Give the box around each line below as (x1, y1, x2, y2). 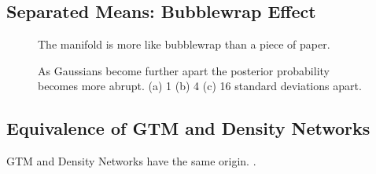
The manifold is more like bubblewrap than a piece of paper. (38, 36, 330, 53)
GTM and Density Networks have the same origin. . (6, 153, 256, 169)
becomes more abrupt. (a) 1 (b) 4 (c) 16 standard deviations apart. (38, 78, 362, 94)
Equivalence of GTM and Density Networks (6, 116, 370, 140)
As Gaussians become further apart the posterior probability (38, 62, 330, 78)
